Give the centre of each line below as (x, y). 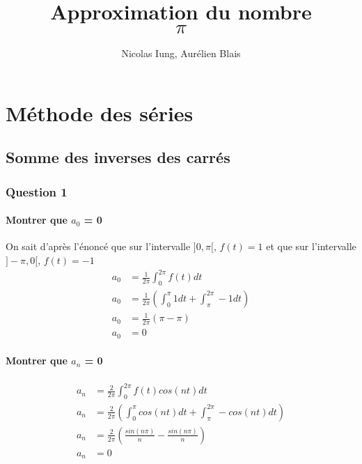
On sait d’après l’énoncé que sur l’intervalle (98, 246)
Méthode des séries (100, 113)
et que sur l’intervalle (311, 246)
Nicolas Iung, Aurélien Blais (181, 53)
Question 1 (37, 191)
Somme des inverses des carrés (118, 157)
